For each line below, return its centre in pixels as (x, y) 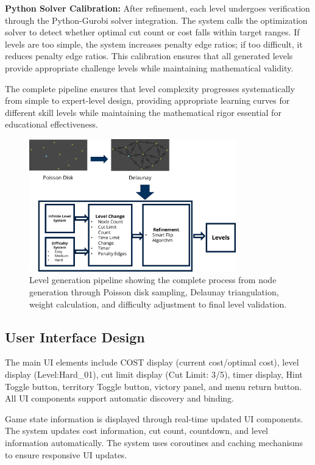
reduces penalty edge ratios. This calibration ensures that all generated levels (149, 56)
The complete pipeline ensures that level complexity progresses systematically (150, 88)
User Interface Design (75, 337)
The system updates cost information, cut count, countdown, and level (137, 431)
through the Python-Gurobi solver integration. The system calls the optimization (156, 20)
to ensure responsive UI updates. (66, 454)
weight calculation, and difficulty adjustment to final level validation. (158, 304)
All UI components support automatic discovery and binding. (120, 398)
